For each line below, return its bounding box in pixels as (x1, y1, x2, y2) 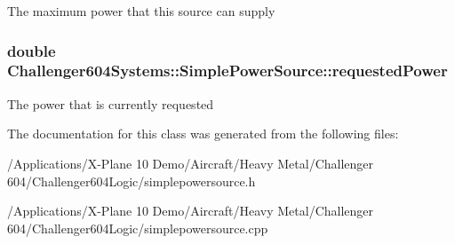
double (7, 39, 56, 61)
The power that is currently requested (7, 94, 214, 113)
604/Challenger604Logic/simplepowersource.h (7, 171, 256, 190)
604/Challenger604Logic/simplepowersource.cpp (7, 218, 268, 237)
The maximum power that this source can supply (7, 2, 275, 20)
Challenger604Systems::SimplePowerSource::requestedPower (7, 59, 448, 82)
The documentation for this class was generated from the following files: (7, 124, 399, 143)
